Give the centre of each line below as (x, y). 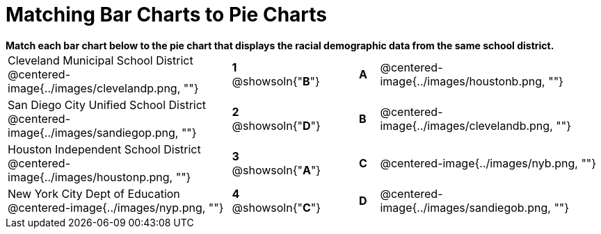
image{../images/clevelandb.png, (466, 125)
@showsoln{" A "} (277, 170)
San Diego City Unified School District (107, 105)
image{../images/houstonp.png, (90, 177)
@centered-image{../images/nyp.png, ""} (116, 207)
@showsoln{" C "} (277, 207)
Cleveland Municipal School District (101, 60)
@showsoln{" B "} (276, 81)
